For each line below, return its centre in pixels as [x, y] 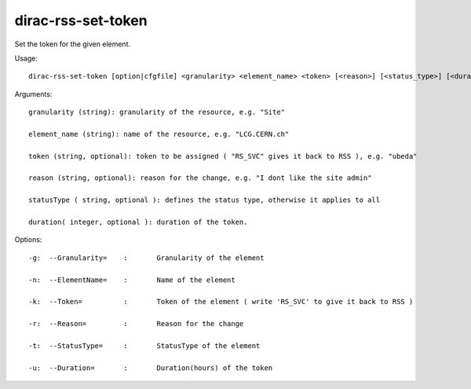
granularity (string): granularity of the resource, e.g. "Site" [157, 112]
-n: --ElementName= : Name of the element [132, 280]
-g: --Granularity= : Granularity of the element [146, 258]
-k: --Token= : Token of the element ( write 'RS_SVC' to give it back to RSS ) [221, 302]
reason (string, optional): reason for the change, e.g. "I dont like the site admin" [200, 178]
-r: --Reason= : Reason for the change [136, 324]
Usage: [26, 58]
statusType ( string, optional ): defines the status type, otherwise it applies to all [204, 200]
